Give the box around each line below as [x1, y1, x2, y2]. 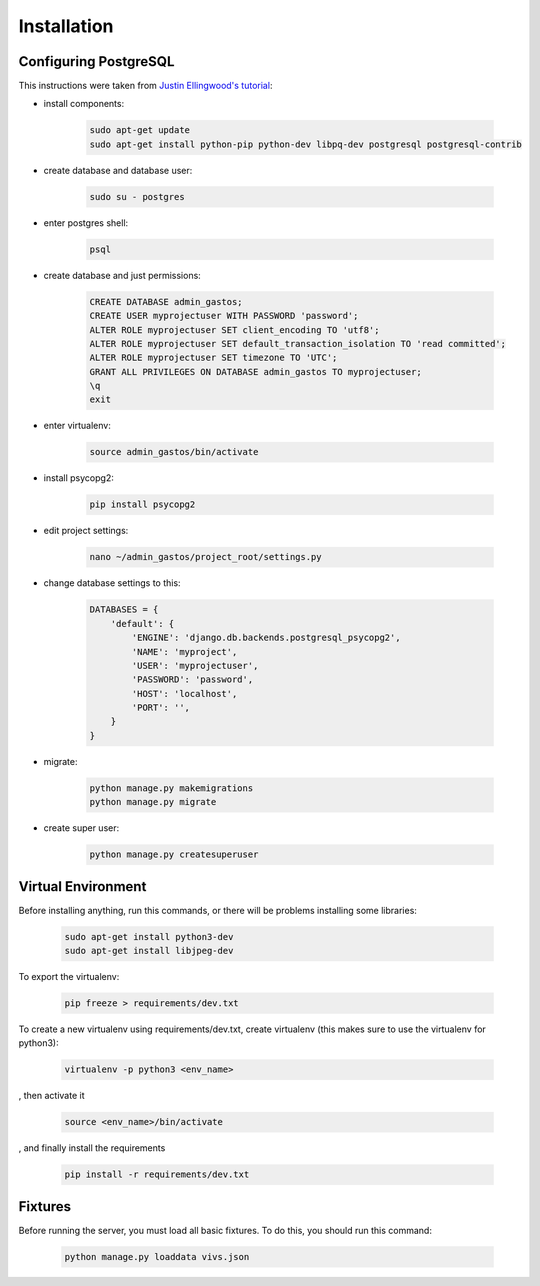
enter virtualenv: [43, 420, 112, 432]
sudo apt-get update [89, 125, 190, 136]
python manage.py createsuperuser [89, 849, 259, 860]
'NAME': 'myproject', [131, 646, 238, 657]
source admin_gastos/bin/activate [89, 446, 259, 458]
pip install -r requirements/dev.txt [64, 1169, 250, 1180]
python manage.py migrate [89, 796, 217, 808]
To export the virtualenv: [18, 971, 120, 983]
